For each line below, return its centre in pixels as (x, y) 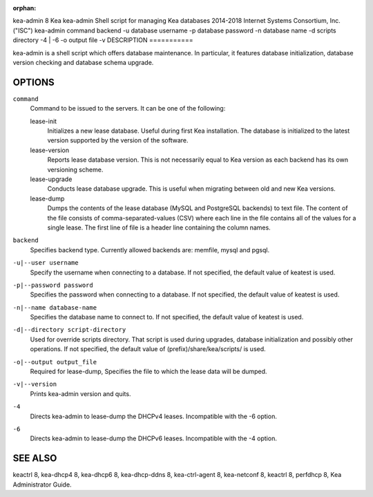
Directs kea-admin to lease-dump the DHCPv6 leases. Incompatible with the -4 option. (154, 438)
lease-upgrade (51, 179)
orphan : (25, 8)
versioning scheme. (75, 169)
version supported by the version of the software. (118, 140)
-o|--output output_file (55, 362)
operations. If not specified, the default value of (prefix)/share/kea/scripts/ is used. (148, 349)
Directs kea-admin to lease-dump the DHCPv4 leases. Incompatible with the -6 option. (154, 416)
